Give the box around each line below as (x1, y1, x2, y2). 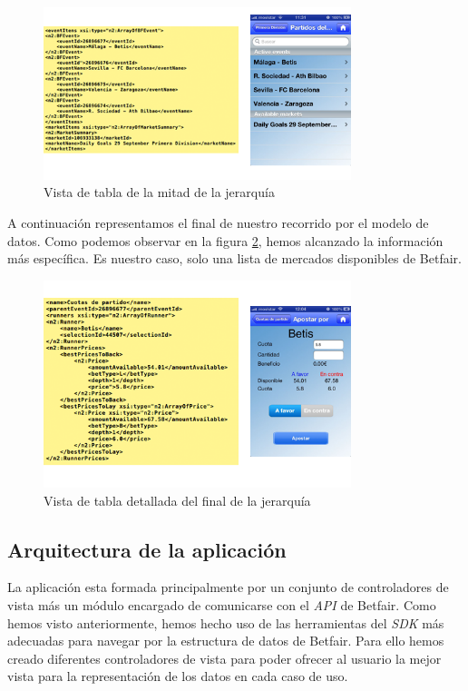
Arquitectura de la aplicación (7, 535, 287, 563)
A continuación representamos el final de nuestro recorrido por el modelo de (7, 213, 429, 232)
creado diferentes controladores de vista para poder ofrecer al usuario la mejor (7, 648, 442, 667)
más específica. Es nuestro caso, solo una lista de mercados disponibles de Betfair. (7, 249, 462, 268)
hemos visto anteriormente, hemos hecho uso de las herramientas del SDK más (7, 613, 444, 632)
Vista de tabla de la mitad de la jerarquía (44, 183, 275, 202)
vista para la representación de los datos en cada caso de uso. (7, 666, 348, 686)
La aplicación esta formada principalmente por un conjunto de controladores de (7, 577, 449, 597)
